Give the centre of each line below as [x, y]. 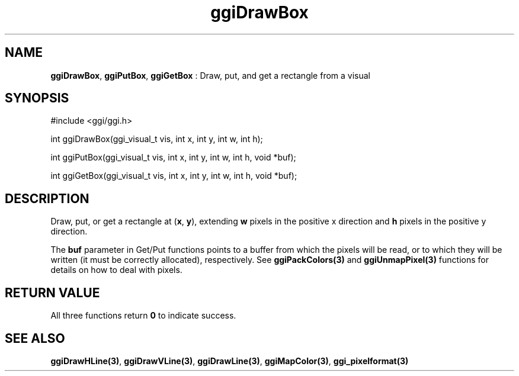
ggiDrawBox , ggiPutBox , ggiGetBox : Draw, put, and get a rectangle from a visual [210, 75]
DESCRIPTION [47, 198]
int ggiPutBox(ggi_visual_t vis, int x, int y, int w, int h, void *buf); [173, 158]
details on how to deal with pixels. [116, 270]
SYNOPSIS [37, 98]
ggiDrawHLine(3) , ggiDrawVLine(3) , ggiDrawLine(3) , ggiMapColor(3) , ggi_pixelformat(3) [230, 361]
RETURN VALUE [52, 293]
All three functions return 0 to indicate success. [143, 316]
